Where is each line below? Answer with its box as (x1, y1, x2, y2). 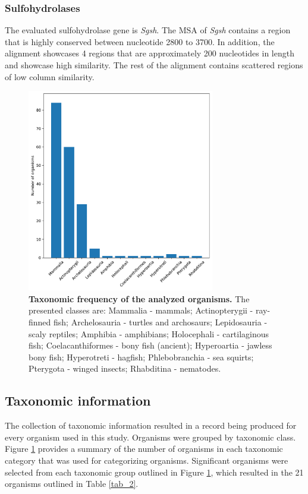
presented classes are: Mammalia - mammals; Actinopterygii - (29, 304, 253, 316)
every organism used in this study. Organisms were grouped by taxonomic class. (5, 430, 296, 443)
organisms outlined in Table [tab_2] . (5, 477, 139, 490)
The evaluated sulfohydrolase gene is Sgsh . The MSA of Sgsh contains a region (5, 24, 291, 36)
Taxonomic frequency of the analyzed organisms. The (29, 292, 250, 305)
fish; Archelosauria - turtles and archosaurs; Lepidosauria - (54, 315, 268, 328)
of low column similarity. (5, 70, 95, 83)
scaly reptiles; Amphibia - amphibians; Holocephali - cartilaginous (29, 327, 269, 340)
